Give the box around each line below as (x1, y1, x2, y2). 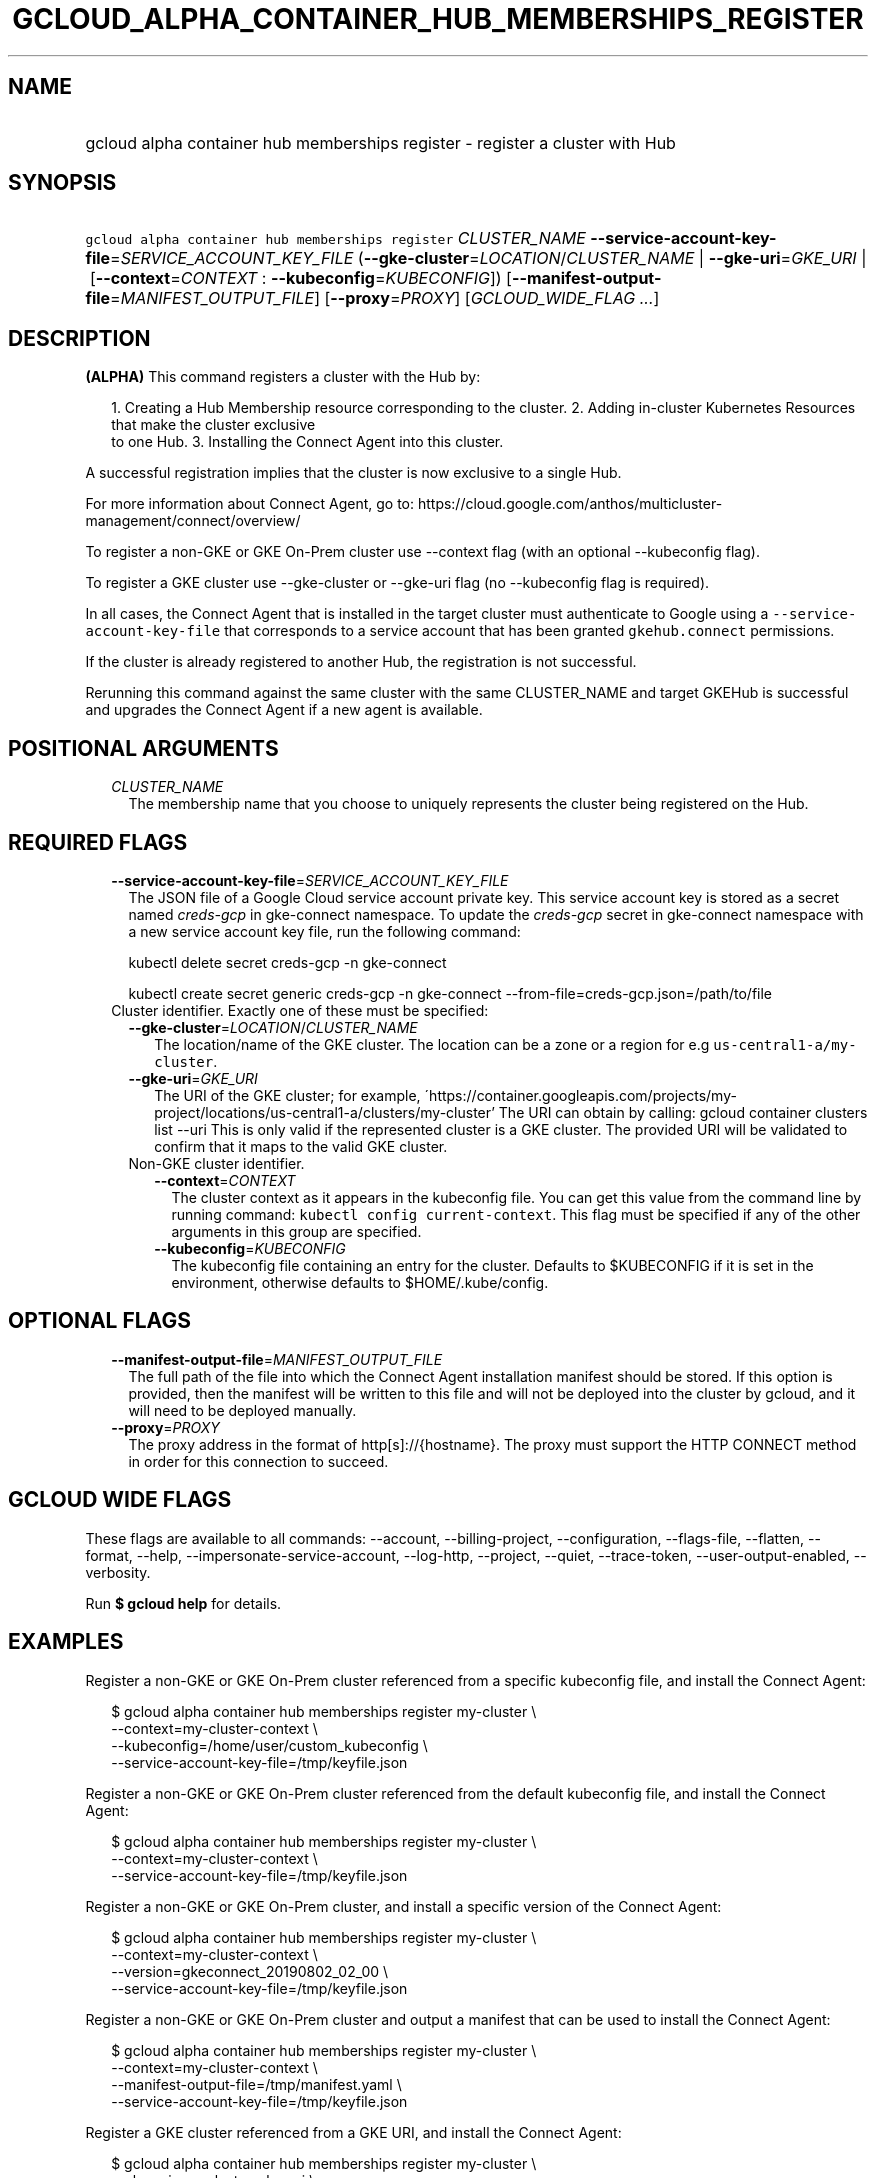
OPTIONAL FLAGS (8, 1308, 191, 1334)
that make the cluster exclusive (111, 416, 316, 434)
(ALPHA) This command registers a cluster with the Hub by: (85, 368, 481, 386)
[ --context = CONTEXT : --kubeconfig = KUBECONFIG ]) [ (89, 268, 512, 289)
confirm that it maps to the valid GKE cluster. (154, 1137, 448, 1155)
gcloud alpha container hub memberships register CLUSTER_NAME (85, 228, 586, 249)
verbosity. (85, 1563, 151, 1581)
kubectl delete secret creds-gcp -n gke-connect (128, 953, 447, 971)
